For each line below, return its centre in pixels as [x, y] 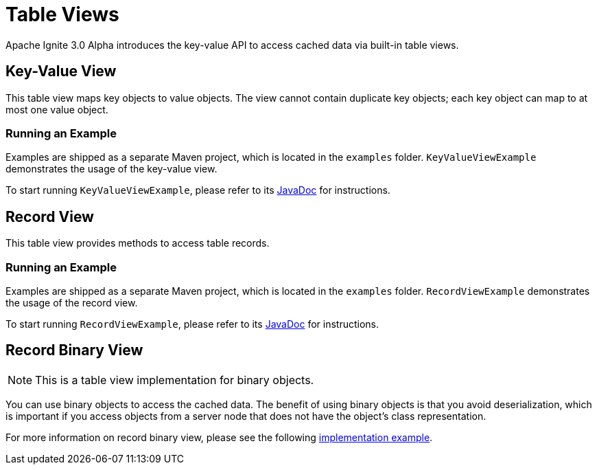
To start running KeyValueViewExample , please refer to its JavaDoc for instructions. [198, 190]
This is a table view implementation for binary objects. [175, 380]
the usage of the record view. [72, 302]
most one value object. [57, 109]
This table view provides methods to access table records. [138, 243]
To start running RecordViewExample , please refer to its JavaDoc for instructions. [192, 324]
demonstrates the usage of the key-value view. [112, 169]
